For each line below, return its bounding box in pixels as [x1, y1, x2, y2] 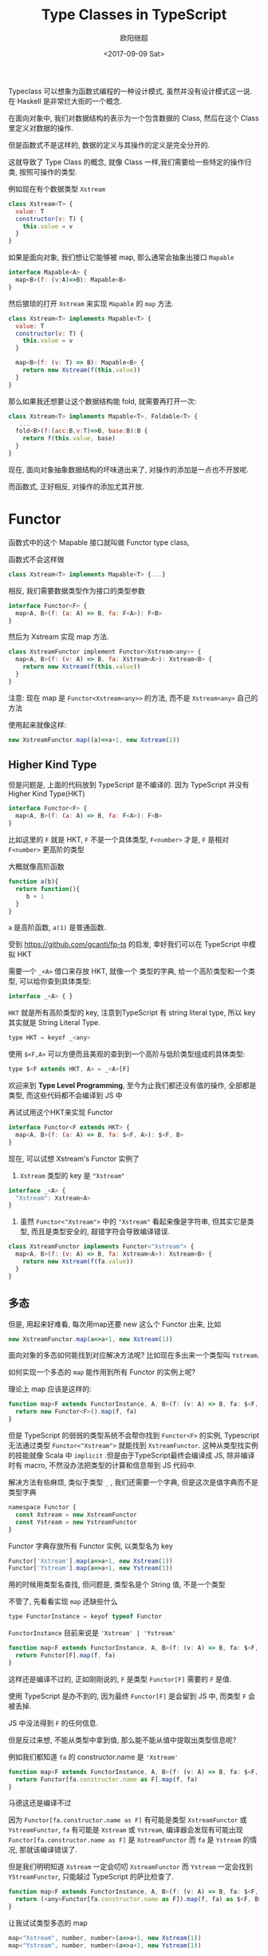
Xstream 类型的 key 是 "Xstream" [19, 1170, 125, 1180]
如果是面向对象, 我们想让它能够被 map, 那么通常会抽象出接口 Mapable [8, 253, 235, 262]
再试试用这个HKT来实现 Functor [8, 1107, 113, 1118]
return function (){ [15, 885, 81, 893]
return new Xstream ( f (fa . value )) [22, 1258, 134, 1266]
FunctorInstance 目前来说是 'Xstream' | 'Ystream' [8, 1628, 176, 1638]
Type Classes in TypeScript [41, 6, 227, 24]
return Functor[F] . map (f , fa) [15, 1651, 116, 1659]
